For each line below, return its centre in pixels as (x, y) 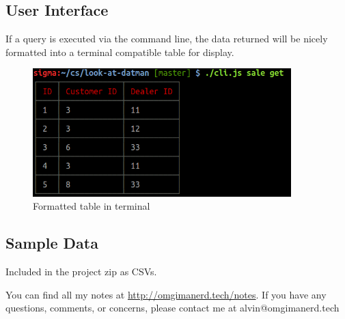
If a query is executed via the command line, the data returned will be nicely (167, 39)
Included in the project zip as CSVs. (81, 272)
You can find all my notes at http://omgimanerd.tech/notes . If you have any (166, 294)
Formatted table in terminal (92, 206)
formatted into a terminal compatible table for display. (120, 52)
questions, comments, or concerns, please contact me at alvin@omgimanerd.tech (172, 308)
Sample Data (52, 243)
